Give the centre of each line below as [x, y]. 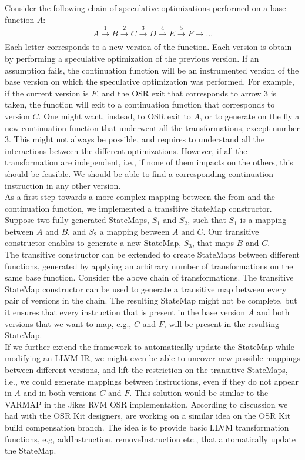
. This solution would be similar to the [199, 393]
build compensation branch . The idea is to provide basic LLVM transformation [147, 427]
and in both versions [60, 393]
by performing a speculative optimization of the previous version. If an [132, 58]
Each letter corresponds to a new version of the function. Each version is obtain [148, 47]
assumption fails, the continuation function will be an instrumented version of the [152, 70]
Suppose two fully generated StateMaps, [77, 220]
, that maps [213, 243]
